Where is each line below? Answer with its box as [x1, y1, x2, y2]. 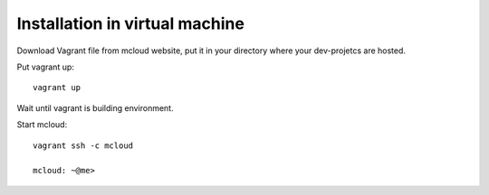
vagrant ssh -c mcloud [33, 140, 134, 151]
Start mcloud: [16, 119, 68, 130]
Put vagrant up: [16, 61, 74, 72]
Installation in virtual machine [16, 14, 244, 33]
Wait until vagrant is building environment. [16, 102, 174, 113]
